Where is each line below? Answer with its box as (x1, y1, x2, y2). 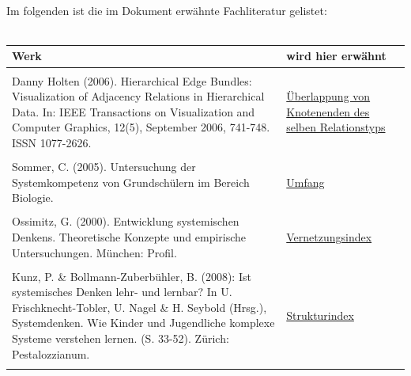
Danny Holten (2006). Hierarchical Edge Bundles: (12, 72, 252, 89)
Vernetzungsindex (286, 228, 372, 245)
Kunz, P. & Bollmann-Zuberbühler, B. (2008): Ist (12, 268, 251, 284)
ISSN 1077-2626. (12, 134, 92, 150)
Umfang (286, 173, 325, 190)
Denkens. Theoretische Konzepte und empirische (12, 228, 247, 245)
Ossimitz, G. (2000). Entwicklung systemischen (12, 213, 239, 230)
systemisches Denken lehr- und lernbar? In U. (12, 283, 232, 300)
